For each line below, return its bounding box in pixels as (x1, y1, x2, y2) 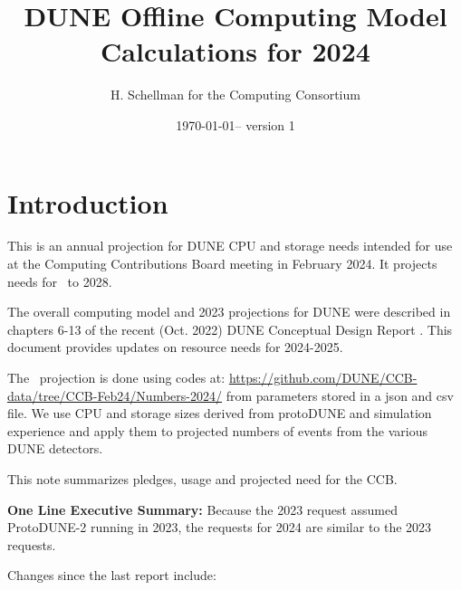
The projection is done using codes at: (7, 368, 226, 386)
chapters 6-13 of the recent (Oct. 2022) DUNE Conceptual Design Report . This (7, 319, 453, 338)
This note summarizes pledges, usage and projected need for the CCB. (7, 469, 398, 488)
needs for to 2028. (7, 271, 112, 290)
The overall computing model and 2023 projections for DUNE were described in (7, 302, 451, 321)
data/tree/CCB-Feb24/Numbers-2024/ (7, 385, 222, 404)
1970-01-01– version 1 (176, 115, 295, 134)
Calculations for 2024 (101, 33, 370, 70)
